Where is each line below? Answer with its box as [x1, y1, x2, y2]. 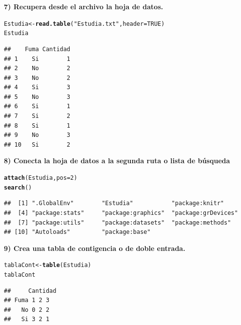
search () [4, 184, 32, 191]
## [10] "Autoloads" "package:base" [4, 229, 151, 236]
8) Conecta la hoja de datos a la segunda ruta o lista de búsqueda [4, 155, 230, 166]
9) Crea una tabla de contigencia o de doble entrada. [4, 243, 185, 253]
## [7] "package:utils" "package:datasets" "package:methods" [4, 219, 231, 226]
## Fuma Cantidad [4, 45, 71, 53]
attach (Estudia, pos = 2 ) [4, 174, 78, 182]
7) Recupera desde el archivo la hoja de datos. [4, 1, 163, 11]
